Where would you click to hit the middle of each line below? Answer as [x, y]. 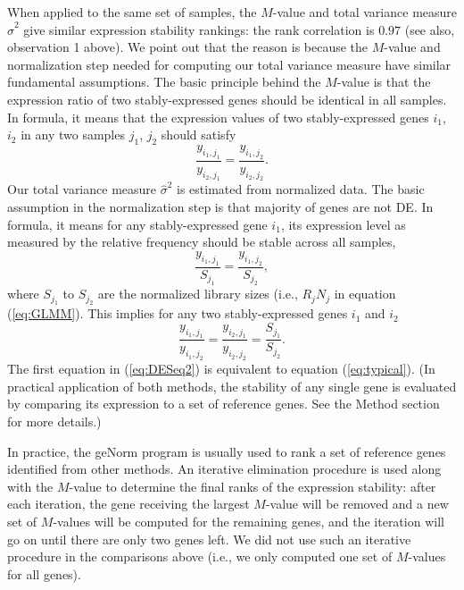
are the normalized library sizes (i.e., [198, 294]
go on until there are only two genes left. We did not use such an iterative [209, 539]
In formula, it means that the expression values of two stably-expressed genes [218, 117]
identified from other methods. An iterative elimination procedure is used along [224, 469]
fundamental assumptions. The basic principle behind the [164, 82]
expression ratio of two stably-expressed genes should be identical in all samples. [227, 99]
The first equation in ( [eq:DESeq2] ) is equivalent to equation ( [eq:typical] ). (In [221, 369]
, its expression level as [343, 224]
